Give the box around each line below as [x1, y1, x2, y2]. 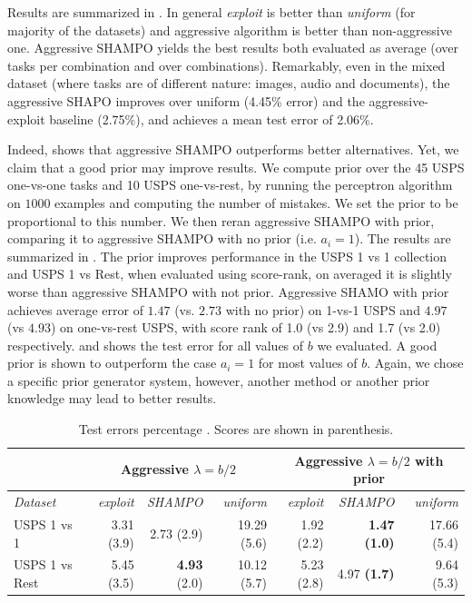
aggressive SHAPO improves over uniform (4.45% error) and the [7, 91, 365, 110]
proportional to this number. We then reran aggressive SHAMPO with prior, [7, 211, 435, 230]
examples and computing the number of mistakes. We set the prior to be [54, 193, 458, 212]
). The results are [354, 229, 451, 248]
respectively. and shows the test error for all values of [7, 335, 304, 354]
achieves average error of [7, 300, 143, 319]
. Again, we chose [367, 353, 464, 372]
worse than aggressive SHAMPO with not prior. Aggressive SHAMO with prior [7, 282, 449, 301]
